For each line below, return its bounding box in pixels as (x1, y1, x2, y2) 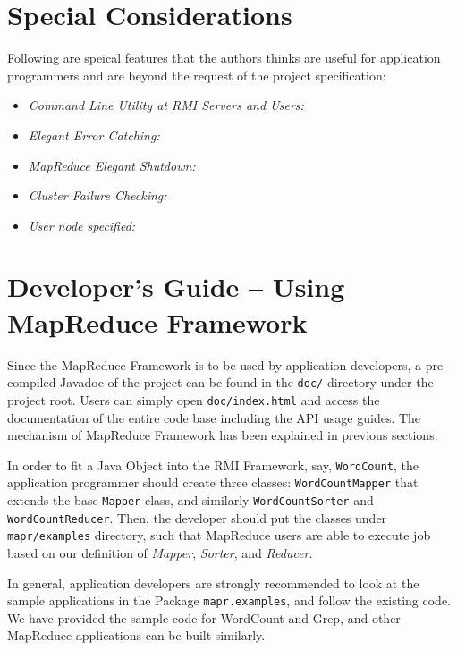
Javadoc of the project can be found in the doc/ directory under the (60, 373, 434, 392)
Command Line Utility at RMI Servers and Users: (28, 96, 304, 114)
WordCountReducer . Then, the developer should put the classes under (7, 508, 387, 527)
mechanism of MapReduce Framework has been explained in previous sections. (7, 426, 438, 444)
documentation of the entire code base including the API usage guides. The (7, 408, 421, 426)
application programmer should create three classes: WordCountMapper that (7, 473, 419, 492)
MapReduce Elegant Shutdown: (28, 156, 196, 174)
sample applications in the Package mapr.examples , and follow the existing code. (7, 591, 451, 610)
